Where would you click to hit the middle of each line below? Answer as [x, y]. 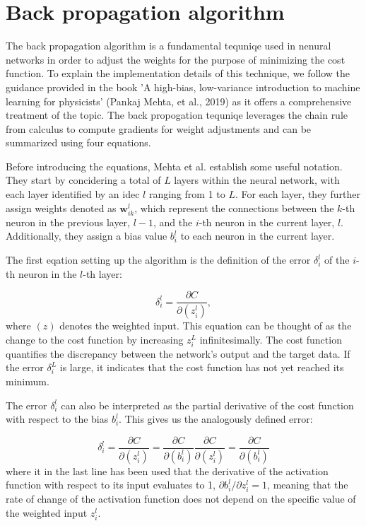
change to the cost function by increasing [95, 339]
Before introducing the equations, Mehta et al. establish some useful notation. [174, 166]
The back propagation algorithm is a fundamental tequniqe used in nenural [169, 46]
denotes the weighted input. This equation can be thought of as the [206, 326]
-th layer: [102, 273]
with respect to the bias [57, 419]
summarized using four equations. [78, 142]
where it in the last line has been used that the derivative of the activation [167, 471]
